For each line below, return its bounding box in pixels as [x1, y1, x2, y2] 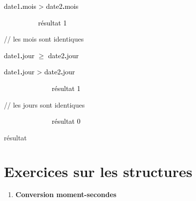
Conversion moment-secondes [15, 189, 117, 200]
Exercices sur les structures [4, 161, 193, 181]
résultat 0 [51, 116, 81, 126]
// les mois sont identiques [4, 34, 84, 44]
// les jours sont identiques [4, 99, 85, 110]
